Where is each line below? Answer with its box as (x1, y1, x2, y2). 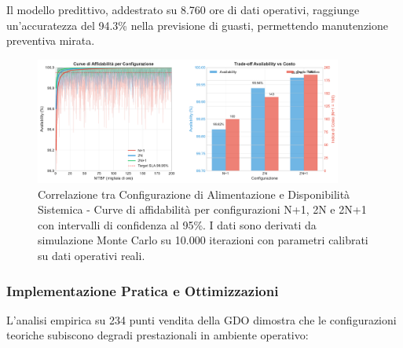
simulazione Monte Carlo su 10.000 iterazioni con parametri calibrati (38, 232, 368, 248)
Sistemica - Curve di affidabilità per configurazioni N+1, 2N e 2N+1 (38, 201, 367, 218)
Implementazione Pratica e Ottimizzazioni (6, 280, 279, 300)
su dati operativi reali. (38, 247, 145, 263)
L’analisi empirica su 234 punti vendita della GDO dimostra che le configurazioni (6, 311, 397, 328)
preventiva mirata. (6, 32, 95, 49)
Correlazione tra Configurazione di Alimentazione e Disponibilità (38, 185, 350, 202)
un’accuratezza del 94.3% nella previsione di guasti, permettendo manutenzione (6, 16, 388, 33)
